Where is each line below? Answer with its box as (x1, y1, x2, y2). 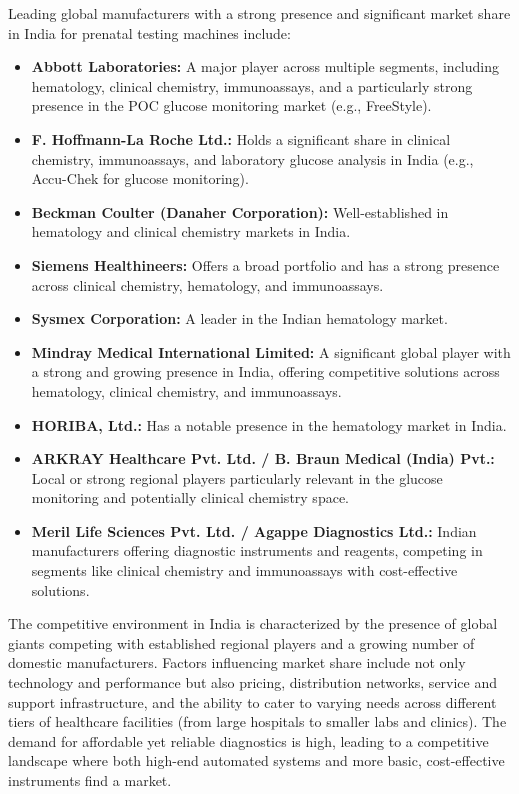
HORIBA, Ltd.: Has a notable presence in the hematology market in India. (31, 414, 507, 435)
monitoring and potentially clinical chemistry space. (31, 487, 349, 508)
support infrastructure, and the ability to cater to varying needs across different (8, 691, 497, 712)
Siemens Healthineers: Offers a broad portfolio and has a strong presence (31, 254, 500, 275)
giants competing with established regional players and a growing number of (8, 632, 475, 653)
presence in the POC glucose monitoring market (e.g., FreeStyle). (31, 95, 432, 116)
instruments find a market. (8, 770, 172, 790)
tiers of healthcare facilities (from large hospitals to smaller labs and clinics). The (8, 711, 507, 732)
